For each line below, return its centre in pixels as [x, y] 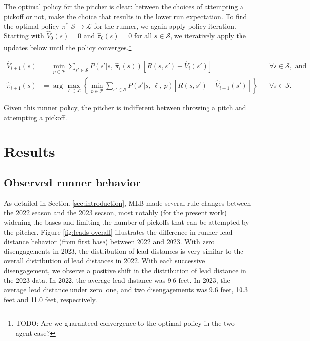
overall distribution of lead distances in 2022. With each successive [104, 261]
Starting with [24, 35]
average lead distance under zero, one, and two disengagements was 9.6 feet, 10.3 [126, 290]
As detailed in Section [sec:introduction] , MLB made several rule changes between [128, 202]
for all [143, 35]
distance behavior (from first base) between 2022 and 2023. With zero [109, 241]
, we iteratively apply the [208, 35]
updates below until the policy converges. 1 [68, 46]
